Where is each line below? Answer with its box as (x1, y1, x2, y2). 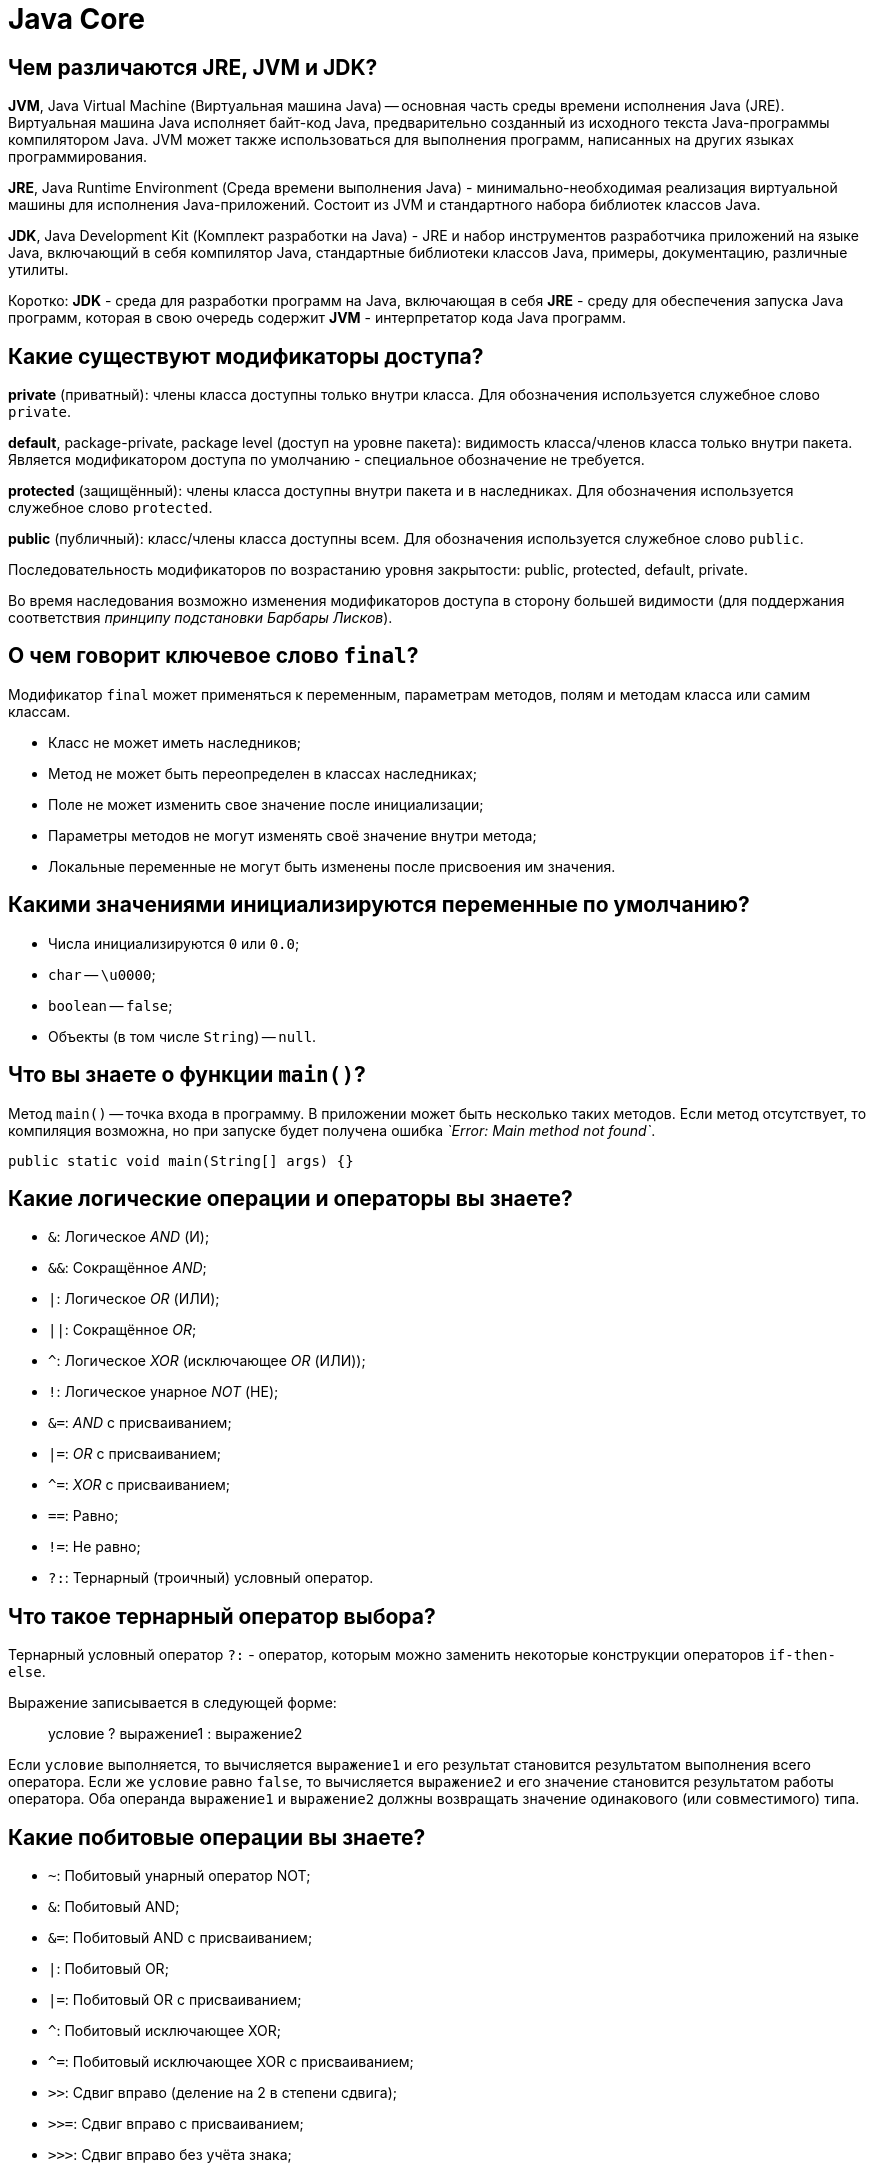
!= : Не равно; (48, 1538, 141, 1556)
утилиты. (8, 261, 69, 279)
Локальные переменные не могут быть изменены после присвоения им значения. (48, 857, 616, 875)
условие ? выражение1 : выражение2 (48, 1725, 303, 1743)
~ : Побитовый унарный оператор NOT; (48, 1867, 311, 1885)
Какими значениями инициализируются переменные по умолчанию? (8, 892, 750, 918)
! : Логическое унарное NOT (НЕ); (48, 1383, 279, 1401)
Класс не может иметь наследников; (48, 733, 302, 751)
